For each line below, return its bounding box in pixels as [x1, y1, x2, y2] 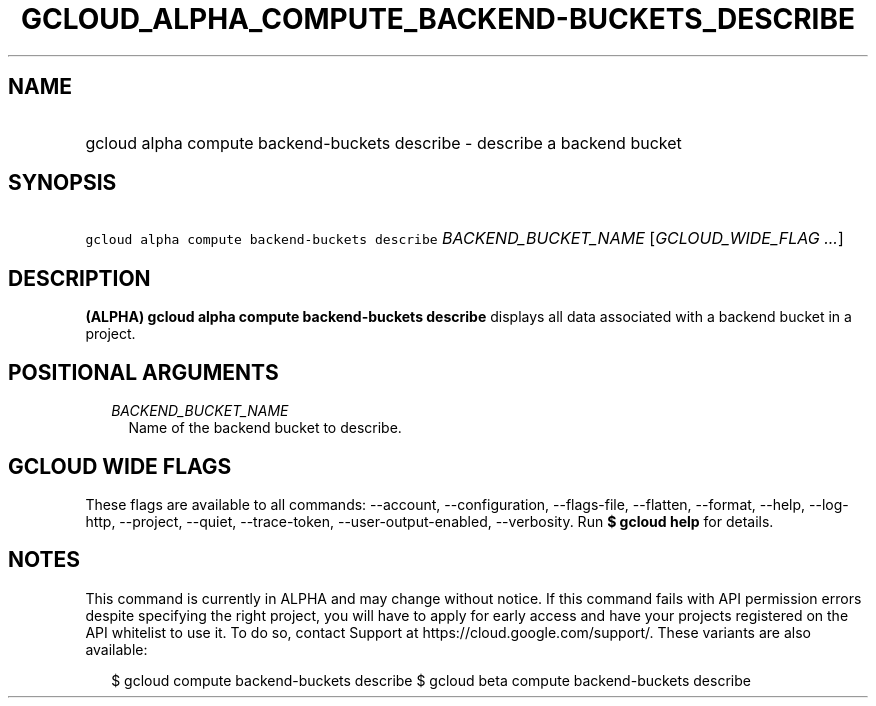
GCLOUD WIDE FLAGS [8, 453, 232, 479]
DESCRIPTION [8, 265, 151, 291]
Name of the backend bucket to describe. [128, 419, 402, 437]
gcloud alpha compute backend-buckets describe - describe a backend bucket [85, 132, 682, 153]
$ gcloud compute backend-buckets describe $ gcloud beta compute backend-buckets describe [111, 671, 751, 689]
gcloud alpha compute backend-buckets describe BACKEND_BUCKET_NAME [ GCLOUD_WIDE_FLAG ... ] [85, 228, 844, 249]
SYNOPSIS [8, 170, 117, 196]
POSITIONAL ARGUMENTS [8, 359, 279, 385]
